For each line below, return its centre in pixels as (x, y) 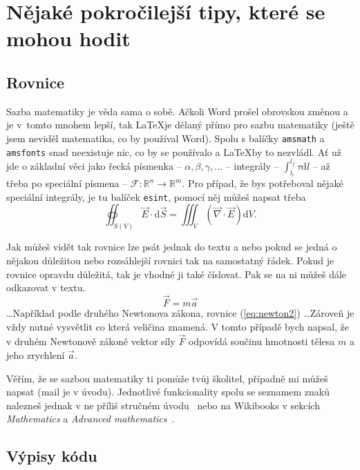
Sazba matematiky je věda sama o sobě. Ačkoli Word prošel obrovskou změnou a (177, 111)
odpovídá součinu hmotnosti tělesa (262, 341)
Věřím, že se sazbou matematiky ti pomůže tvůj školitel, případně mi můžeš (167, 378)
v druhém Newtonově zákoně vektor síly (91, 341)
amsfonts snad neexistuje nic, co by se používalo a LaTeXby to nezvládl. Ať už (174, 151)
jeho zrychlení (36, 354)
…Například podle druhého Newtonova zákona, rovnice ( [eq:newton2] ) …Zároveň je (180, 312)
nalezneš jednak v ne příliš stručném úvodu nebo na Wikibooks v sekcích (163, 405)
